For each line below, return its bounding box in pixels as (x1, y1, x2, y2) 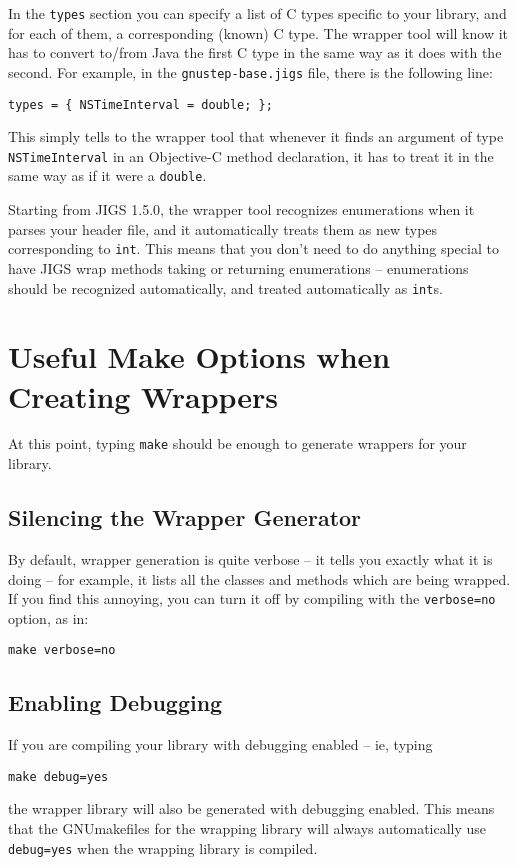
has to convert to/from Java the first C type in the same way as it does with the (8, 42, 502, 63)
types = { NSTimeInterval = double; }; (8, 97, 273, 112)
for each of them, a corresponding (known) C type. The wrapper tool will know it (8, 22, 509, 43)
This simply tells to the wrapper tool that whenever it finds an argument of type (8, 126, 504, 147)
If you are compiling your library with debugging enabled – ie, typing (8, 734, 433, 755)
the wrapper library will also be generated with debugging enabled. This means (8, 798, 495, 819)
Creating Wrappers (8, 375, 279, 416)
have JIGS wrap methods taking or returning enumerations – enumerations (8, 257, 469, 278)
